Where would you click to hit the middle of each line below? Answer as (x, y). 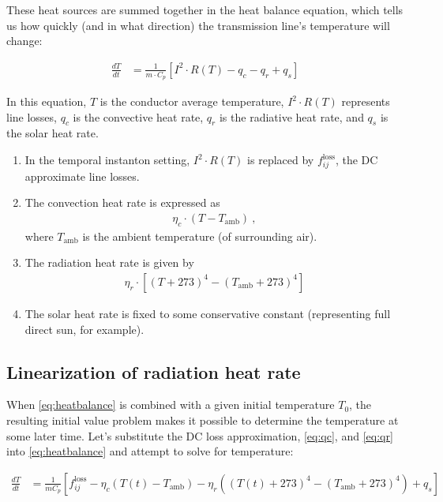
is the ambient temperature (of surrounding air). (200, 236)
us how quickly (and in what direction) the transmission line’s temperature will (198, 25)
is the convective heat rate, (138, 116)
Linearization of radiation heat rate (154, 371)
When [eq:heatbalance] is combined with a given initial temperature (171, 405)
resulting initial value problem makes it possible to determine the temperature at (203, 420)
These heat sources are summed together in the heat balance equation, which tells (205, 9)
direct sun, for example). (84, 329)
